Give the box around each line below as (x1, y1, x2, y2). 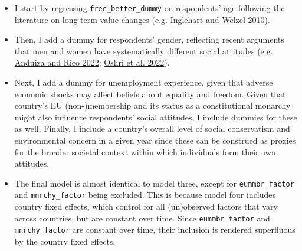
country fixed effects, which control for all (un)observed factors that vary (14, 200, 278, 213)
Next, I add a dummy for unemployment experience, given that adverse (14, 76, 273, 89)
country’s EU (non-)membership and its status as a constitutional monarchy (14, 99, 291, 112)
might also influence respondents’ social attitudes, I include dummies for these (14, 110, 297, 123)
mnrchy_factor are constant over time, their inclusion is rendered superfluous (14, 223, 296, 236)
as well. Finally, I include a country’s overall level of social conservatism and (14, 122, 290, 135)
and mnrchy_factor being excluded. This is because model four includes (14, 188, 276, 201)
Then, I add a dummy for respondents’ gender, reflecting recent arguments (14, 33, 284, 45)
